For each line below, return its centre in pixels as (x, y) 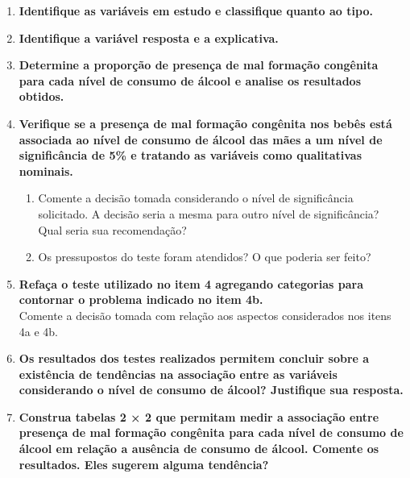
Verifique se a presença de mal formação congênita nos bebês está (205, 123)
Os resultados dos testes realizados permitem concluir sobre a (194, 358)
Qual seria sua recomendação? (112, 229)
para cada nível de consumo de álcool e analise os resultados (190, 80)
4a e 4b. (39, 331)
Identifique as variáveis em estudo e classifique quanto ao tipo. (196, 10)
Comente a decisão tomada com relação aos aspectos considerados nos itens (205, 315)
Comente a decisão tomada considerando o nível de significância (196, 198)
